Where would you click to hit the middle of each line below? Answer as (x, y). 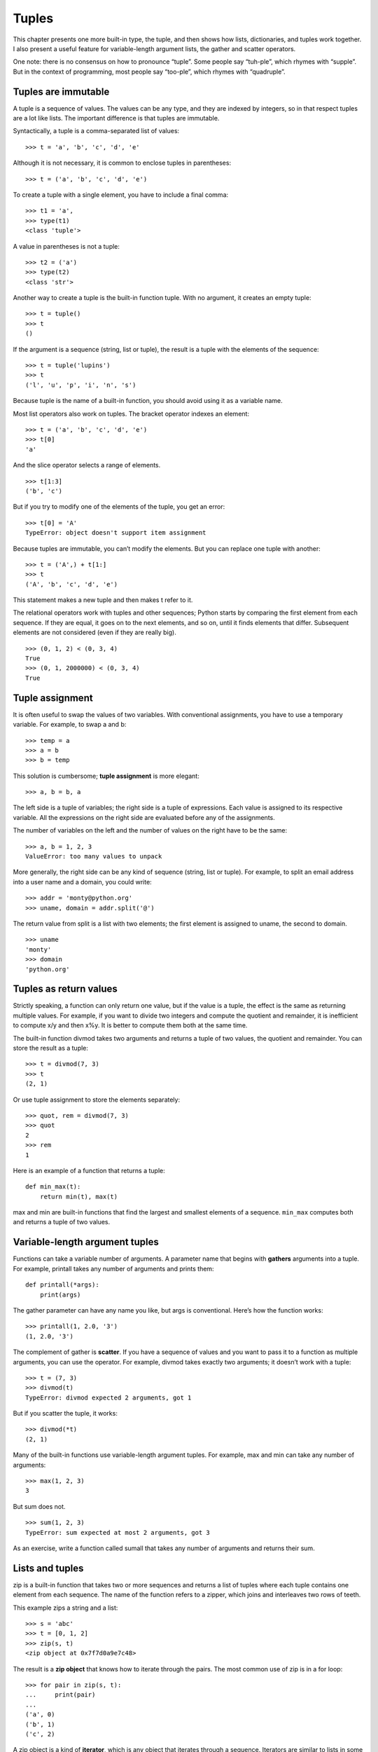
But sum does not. (39, 1506)
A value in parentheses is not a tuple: (66, 246)
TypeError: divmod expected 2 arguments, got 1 (108, 1397)
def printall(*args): (62, 1285)
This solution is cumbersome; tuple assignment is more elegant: (106, 776)
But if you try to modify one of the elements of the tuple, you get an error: (119, 507)
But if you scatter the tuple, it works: (65, 1414)
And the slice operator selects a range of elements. (87, 465)
